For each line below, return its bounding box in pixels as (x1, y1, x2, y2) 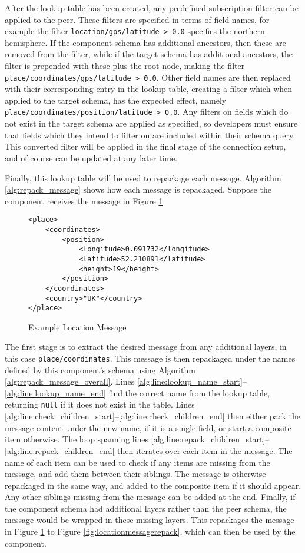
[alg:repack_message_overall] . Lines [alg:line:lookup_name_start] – (5, 375, 247, 388)
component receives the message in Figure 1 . (5, 194, 165, 207)
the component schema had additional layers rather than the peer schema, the (5, 502, 287, 514)
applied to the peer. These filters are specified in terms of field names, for (5, 13, 270, 25)
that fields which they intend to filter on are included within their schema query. (5, 128, 296, 141)
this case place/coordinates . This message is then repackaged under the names (5, 352, 296, 365)
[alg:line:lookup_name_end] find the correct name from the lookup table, (5, 386, 270, 399)
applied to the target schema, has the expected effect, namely (5, 94, 227, 106)
